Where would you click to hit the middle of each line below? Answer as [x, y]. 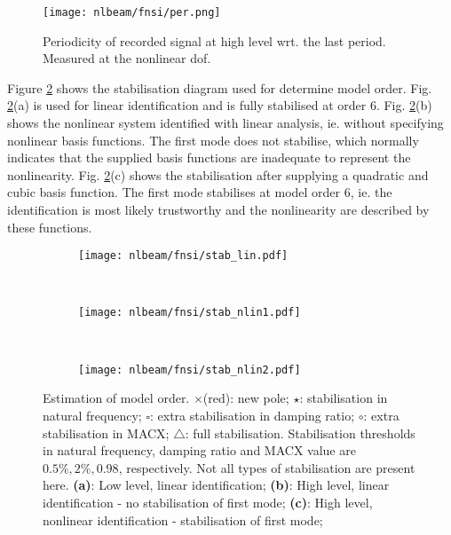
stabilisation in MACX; [106, 433]
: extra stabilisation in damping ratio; [252, 415]
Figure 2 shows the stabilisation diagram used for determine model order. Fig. [220, 87]
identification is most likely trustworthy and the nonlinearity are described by [218, 209]
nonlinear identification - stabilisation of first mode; [183, 519]
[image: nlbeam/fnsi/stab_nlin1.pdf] [190, 313]
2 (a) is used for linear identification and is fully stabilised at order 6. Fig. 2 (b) [220, 105]
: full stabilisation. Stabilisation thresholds [300, 433]
